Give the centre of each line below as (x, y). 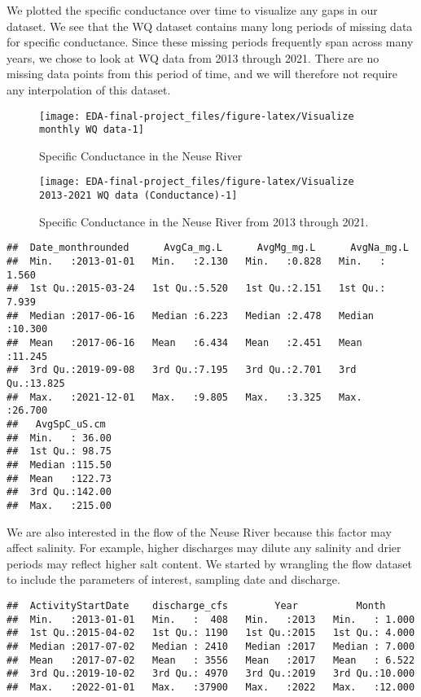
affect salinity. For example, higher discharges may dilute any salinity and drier (204, 548)
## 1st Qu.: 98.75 (59, 452)
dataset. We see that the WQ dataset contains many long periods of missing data (210, 26)
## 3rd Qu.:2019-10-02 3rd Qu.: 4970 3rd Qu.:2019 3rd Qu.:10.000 (211, 674)
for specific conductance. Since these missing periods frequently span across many (210, 42)
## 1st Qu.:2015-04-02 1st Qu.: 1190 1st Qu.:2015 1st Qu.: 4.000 (211, 633)
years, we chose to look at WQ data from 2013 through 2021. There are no (193, 57)
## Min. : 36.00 (59, 438)
